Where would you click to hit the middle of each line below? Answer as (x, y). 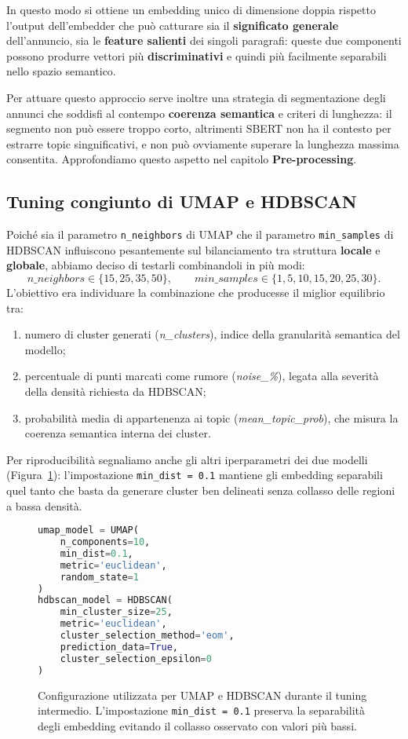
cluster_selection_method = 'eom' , (147, 636)
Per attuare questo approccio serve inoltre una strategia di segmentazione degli (196, 97)
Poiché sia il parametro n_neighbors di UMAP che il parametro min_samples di (200, 234)
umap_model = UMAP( (88, 530)
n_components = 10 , (105, 542)
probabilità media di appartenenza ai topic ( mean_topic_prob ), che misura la (211, 417)
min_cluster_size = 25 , (116, 612)
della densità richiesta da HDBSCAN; (115, 391)
